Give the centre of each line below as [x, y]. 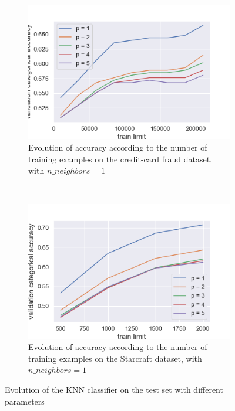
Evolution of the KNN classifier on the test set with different [114, 389]
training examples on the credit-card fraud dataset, [120, 159]
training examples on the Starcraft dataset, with [115, 358]
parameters [25, 401]
